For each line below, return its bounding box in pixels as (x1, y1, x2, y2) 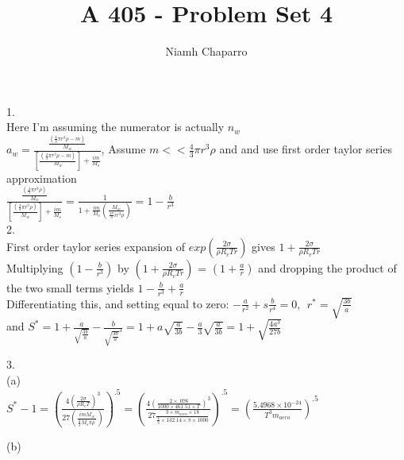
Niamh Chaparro (165, 43, 248, 60)
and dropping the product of (258, 259, 397, 276)
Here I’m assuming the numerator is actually (6, 118, 225, 135)
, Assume (101, 141, 146, 157)
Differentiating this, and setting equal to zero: (6, 295, 229, 311)
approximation (6, 169, 77, 186)
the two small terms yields (6, 279, 134, 296)
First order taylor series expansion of (6, 238, 186, 254)
